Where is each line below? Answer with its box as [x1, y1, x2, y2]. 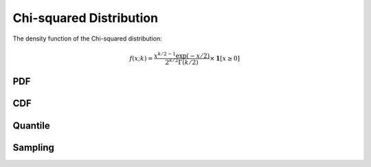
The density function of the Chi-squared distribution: [12, 34, 163, 43]
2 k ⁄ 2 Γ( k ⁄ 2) [165, 57, 199, 67]
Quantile [12, 120, 51, 131]
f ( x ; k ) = [129, 54, 153, 62]
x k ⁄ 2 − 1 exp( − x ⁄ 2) [153, 50, 210, 60]
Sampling [12, 142, 55, 153]
